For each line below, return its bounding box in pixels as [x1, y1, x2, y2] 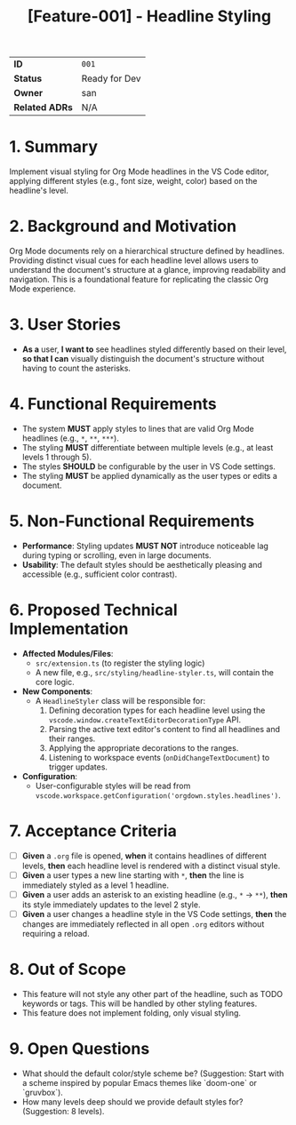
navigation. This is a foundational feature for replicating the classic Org [9, 274, 269, 285]
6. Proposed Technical [9, 600, 178, 620]
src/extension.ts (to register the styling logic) [35, 658, 205, 668]
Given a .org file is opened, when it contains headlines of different [21, 850, 267, 861]
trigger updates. [48, 762, 108, 772]
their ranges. [48, 733, 96, 744]
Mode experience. [9, 283, 76, 294]
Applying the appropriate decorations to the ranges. [48, 742, 239, 753]
